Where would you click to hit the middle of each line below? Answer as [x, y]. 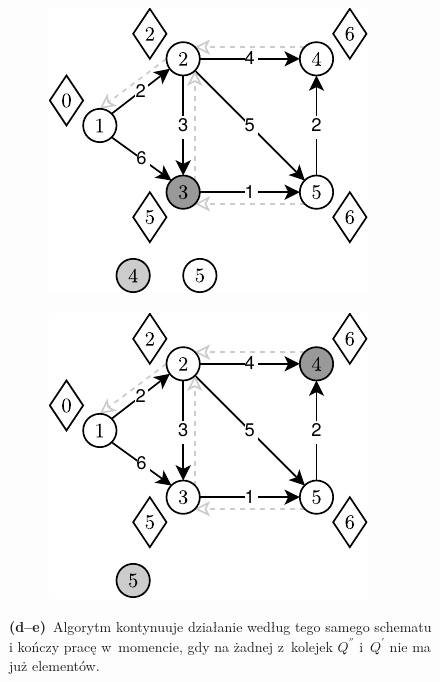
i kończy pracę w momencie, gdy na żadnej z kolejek [171, 645]
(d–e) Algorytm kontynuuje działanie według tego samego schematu [220, 626]
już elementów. [54, 665]
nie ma [410, 645]
